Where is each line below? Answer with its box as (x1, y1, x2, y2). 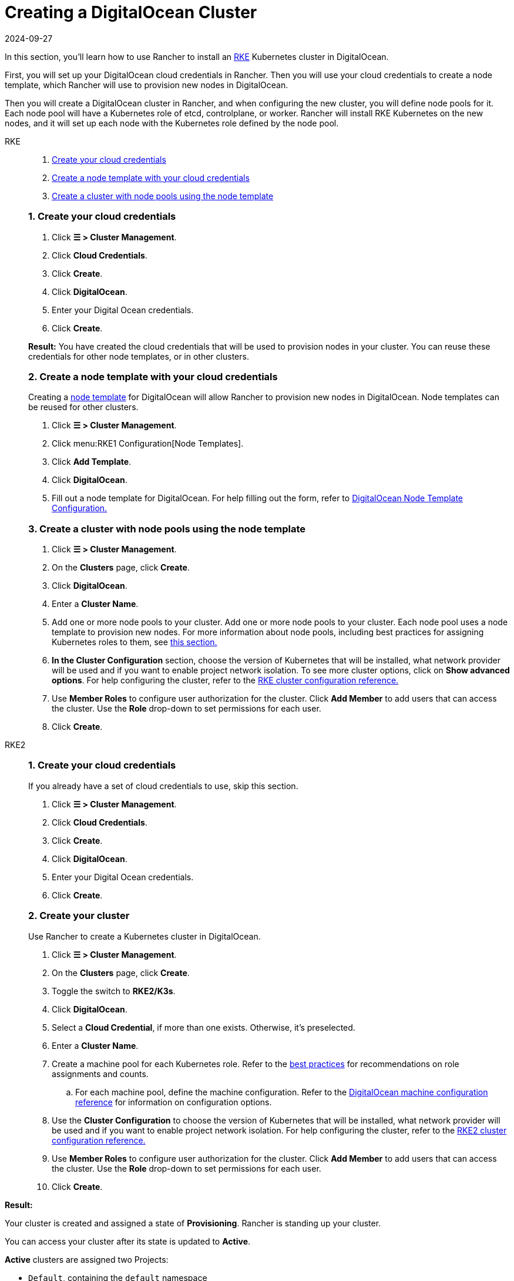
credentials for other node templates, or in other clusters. (28, 351, 249, 361)
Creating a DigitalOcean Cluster (5, 2, 257, 22)
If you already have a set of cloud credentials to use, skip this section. (28, 780, 298, 791)
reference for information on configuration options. (75, 1096, 272, 1107)
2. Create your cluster (28, 910, 130, 922)
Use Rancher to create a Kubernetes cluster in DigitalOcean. (28, 931, 261, 941)
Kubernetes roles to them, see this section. (52, 637, 217, 647)
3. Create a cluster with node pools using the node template (28, 522, 306, 535)
